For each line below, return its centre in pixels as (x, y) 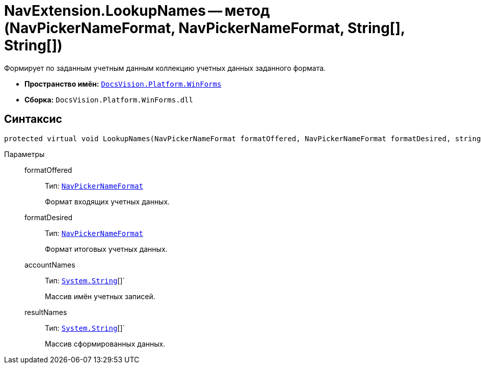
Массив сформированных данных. (105, 344)
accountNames (50, 265)
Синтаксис (33, 119)
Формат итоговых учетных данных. (106, 249)
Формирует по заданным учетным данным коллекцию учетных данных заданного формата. (165, 68)
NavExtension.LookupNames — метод (137, 11)
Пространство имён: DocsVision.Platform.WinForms (123, 84)
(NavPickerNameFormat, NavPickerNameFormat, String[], (205, 28)
